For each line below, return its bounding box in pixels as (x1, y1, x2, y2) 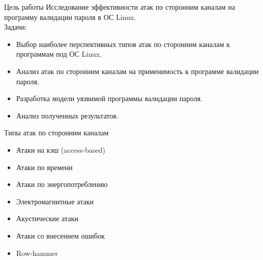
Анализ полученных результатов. (16, 110, 119, 121)
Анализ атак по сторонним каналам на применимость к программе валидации (16, 65, 259, 76)
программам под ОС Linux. (16, 49, 102, 59)
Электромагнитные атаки (16, 196, 94, 206)
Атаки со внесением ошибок (16, 230, 105, 241)
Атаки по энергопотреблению (16, 179, 108, 190)
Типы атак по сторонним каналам (4, 127, 109, 138)
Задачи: (4, 21, 27, 32)
